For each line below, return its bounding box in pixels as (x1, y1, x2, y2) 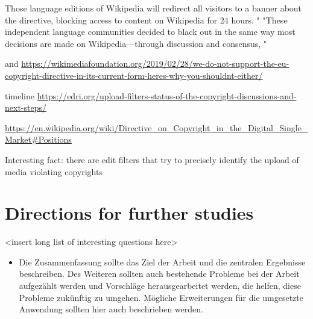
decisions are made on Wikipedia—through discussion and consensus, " (5, 37, 267, 49)
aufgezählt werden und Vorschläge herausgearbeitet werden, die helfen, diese (19, 279, 301, 292)
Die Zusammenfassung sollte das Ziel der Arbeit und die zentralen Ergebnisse (19, 255, 306, 268)
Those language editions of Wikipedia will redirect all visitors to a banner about (5, 2, 302, 14)
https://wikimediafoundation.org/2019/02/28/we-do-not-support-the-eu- (21, 57, 289, 70)
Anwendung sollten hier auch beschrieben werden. (19, 303, 203, 315)
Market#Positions (5, 133, 72, 146)
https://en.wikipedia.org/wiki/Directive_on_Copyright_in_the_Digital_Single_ (5, 121, 308, 134)
